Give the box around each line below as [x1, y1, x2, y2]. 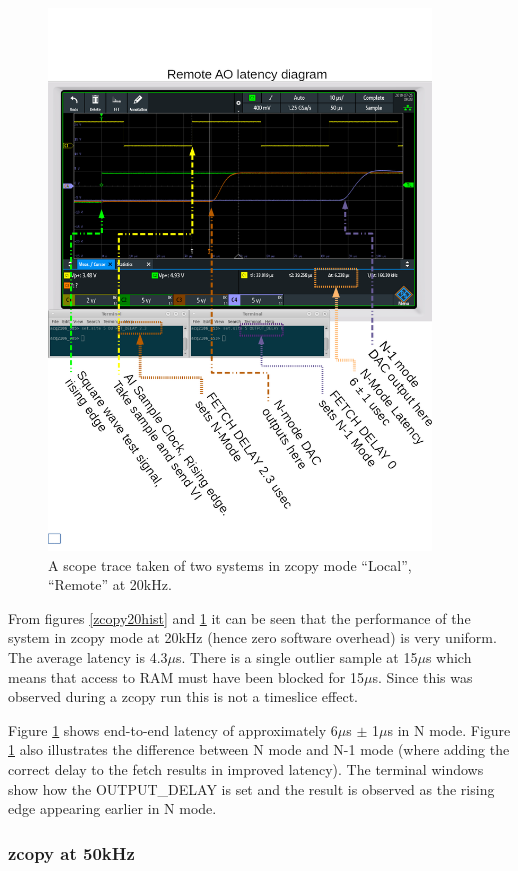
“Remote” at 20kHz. [48, 574, 172, 595]
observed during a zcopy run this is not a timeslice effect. [8, 686, 358, 707]
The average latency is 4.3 [8, 647, 168, 668]
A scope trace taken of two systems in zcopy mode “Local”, [48, 554, 412, 575]
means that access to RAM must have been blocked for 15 [8, 666, 364, 687]
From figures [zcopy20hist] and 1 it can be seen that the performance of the [8, 607, 471, 628]
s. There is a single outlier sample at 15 [175, 647, 418, 668]
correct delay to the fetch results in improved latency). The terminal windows [8, 759, 484, 780]
